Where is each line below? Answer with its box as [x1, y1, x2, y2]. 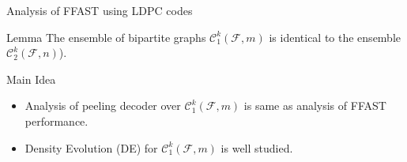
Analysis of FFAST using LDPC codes [6, 2, 193, 18]
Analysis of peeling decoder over [24, 97, 181, 114]
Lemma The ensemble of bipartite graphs [6, 28, 206, 45]
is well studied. [220, 139, 293, 156]
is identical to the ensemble [269, 28, 401, 45]
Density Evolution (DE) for [24, 139, 158, 156]
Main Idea [6, 70, 56, 87]
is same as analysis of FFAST [243, 97, 386, 114]
